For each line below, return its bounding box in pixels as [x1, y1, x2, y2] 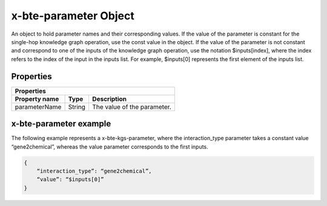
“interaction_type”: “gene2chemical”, [36, 167, 152, 175]
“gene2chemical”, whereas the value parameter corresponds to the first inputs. [11, 143, 208, 150]
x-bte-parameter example [11, 118, 111, 129]
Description [91, 94, 127, 103]
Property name [15, 94, 59, 103]
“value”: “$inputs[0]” [36, 176, 104, 183]
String [68, 103, 86, 111]
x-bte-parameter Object [11, 9, 134, 22]
